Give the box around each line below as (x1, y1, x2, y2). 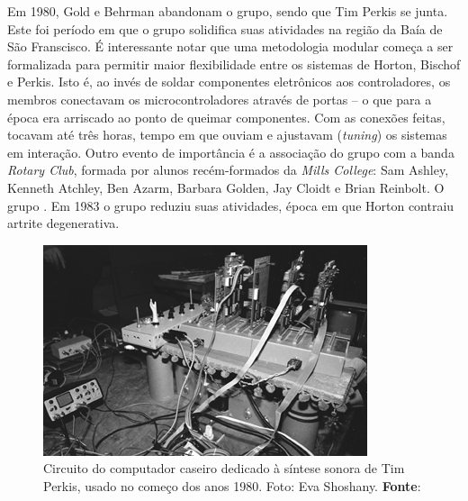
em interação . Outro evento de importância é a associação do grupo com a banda (7, 142, 454, 161)
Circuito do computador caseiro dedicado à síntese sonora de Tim (43, 459, 405, 478)
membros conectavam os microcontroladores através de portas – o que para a (7, 89, 432, 108)
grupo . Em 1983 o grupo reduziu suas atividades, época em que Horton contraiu (7, 196, 454, 214)
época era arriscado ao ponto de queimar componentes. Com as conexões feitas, (7, 107, 445, 126)
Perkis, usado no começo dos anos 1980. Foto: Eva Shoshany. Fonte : (43, 476, 421, 495)
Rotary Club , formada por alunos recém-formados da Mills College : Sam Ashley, (7, 160, 449, 179)
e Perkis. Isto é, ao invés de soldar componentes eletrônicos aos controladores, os (7, 72, 451, 91)
